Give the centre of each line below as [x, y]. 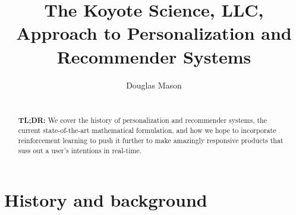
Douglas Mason [154, 85]
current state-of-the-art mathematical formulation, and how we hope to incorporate [147, 130]
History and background [106, 200]
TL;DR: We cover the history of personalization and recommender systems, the [142, 120]
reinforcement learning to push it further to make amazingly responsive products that [151, 140]
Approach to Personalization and [154, 33]
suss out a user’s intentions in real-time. [80, 150]
